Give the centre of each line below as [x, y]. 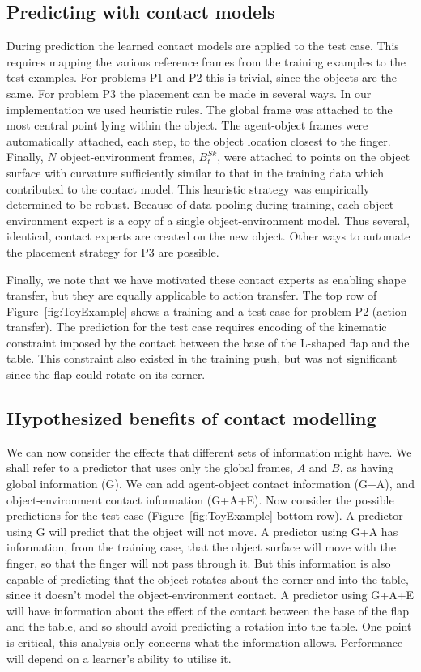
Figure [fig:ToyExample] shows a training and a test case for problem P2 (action [207, 310]
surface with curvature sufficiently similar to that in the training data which [195, 172]
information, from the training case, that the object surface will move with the [201, 547]
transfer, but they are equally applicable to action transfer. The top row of [192, 295]
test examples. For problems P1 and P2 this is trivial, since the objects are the [202, 77]
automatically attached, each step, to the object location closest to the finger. [199, 140]
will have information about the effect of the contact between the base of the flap [208, 610]
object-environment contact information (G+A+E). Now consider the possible [200, 499]
